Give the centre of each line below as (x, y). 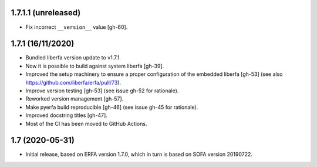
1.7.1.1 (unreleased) (46, 13)
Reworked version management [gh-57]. (75, 99)
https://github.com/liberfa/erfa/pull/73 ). (73, 82)
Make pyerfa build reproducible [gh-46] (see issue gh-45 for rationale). (112, 107)
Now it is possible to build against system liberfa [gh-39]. (95, 66)
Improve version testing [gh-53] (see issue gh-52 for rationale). (102, 91)
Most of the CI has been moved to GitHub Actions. (86, 123)
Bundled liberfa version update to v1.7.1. (73, 58)
